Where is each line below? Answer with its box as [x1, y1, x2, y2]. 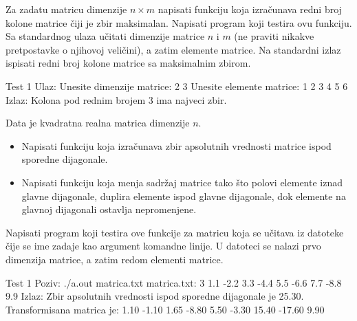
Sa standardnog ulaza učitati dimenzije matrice [6, 29, 205, 43]
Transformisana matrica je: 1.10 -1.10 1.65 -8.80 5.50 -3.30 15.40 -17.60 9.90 [6, 302, 325, 316]
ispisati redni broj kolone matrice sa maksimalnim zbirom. [6, 56, 251, 70]
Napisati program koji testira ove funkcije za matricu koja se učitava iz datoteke [6, 225, 344, 239]
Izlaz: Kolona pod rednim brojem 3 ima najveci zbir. [6, 92, 227, 107]
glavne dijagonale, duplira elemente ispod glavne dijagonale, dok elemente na [21, 188, 346, 203]
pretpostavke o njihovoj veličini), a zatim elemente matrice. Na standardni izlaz [6, 42, 341, 56]
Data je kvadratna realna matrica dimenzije [6, 115, 190, 130]
